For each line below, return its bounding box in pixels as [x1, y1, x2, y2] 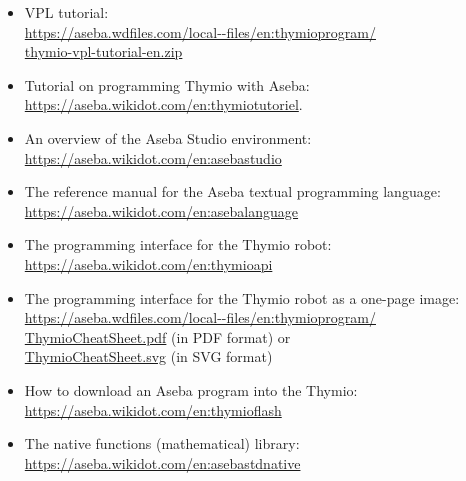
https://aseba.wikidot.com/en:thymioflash [24, 399, 282, 420]
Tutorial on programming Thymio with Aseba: [24, 74, 310, 95]
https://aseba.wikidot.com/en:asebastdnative [24, 452, 301, 473]
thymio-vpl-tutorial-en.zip [24, 41, 183, 62]
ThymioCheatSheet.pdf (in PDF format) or [24, 326, 291, 347]
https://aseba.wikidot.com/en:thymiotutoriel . [24, 94, 303, 115]
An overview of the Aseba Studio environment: [24, 127, 312, 148]
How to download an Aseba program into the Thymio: [24, 379, 358, 400]
